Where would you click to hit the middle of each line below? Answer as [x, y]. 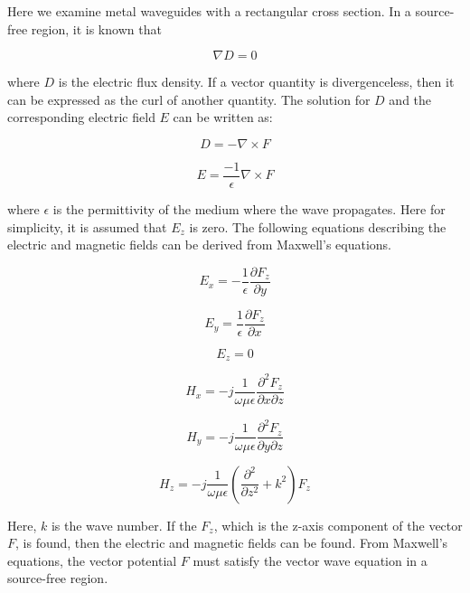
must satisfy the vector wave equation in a [310, 560]
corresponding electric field [81, 117]
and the [410, 99]
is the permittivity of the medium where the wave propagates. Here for [249, 209]
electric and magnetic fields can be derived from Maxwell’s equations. [199, 245]
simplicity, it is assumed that [87, 226]
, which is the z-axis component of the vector [338, 525]
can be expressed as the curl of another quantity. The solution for [189, 99]
